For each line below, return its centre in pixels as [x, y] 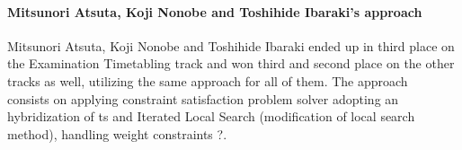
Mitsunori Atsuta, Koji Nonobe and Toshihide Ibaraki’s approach [215, 11]
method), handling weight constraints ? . [117, 133]
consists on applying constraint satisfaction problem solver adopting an [203, 98]
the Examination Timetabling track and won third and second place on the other [231, 63]
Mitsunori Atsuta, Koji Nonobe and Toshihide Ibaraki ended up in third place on [231, 45]
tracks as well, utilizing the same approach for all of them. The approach [208, 80]
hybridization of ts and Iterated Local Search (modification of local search [211, 116]
